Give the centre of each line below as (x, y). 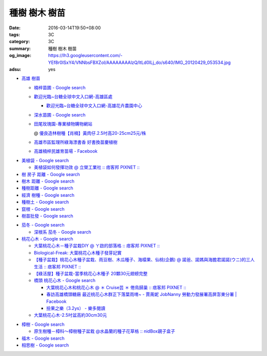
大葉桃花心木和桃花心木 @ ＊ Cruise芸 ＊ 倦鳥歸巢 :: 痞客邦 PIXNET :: (116, 287)
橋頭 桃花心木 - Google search (65, 281)
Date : (15, 28)
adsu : (15, 69)
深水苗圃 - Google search (60, 115)
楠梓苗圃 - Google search (60, 87)
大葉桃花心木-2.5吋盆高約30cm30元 (70, 315)
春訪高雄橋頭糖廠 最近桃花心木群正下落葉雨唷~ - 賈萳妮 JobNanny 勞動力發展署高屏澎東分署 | (141, 295)
